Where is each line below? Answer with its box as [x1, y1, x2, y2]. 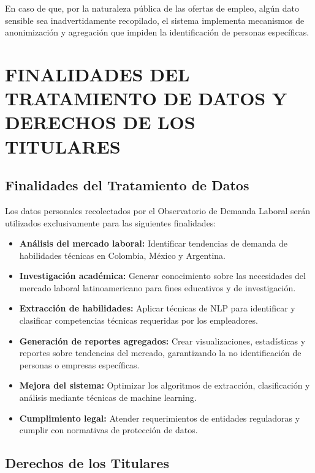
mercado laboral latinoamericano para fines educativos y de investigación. [19, 281, 296, 294]
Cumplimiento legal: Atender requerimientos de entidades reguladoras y [19, 411, 300, 424]
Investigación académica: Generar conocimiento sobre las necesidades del [19, 269, 306, 282]
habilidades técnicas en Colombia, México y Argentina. [19, 248, 226, 261]
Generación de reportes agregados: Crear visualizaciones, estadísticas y [19, 334, 306, 347]
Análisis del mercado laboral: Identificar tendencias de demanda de [19, 237, 287, 250]
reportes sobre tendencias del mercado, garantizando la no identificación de [19, 346, 302, 359]
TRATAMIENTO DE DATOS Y [5, 86, 287, 111]
